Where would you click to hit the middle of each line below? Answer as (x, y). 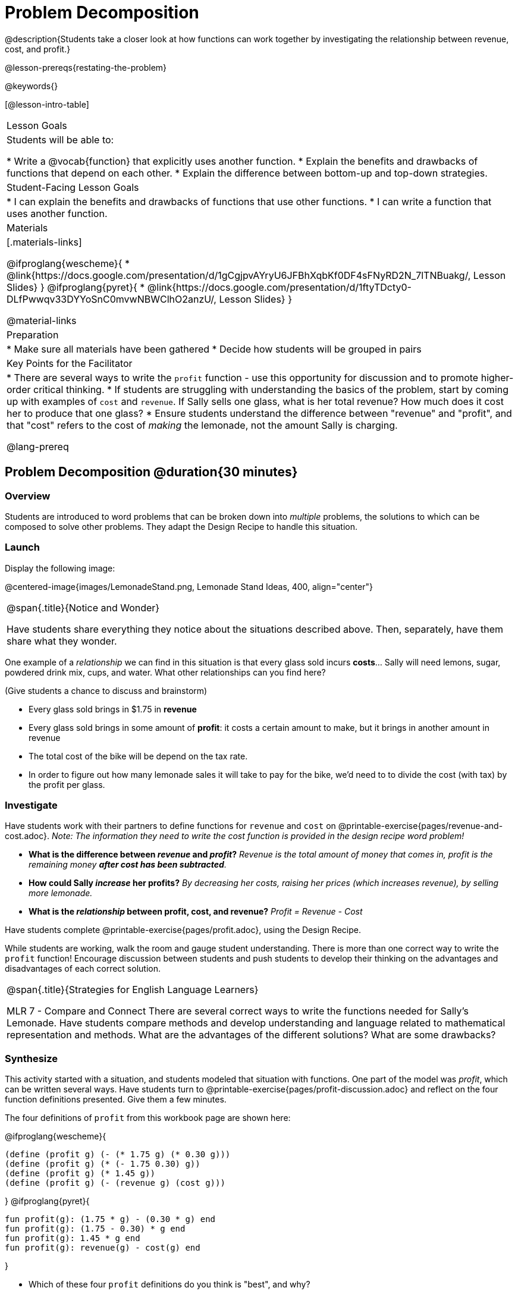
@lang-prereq (38, 446)
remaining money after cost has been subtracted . (128, 865)
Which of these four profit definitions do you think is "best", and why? (169, 1284)
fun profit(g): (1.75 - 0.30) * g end (95, 1229)
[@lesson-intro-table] (47, 104)
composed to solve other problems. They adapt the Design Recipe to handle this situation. (181, 526)
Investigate (31, 805)
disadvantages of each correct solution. (83, 969)
